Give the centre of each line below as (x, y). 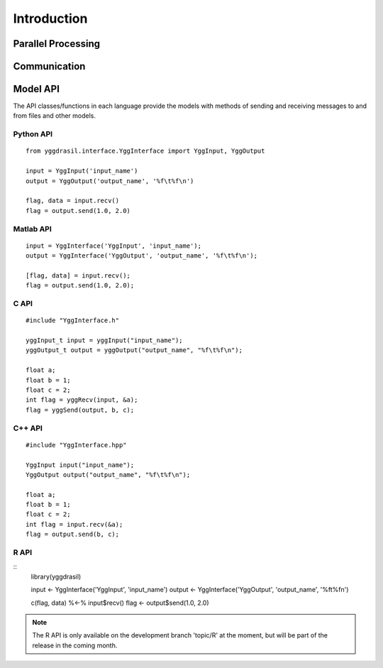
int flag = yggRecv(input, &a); (82, 400)
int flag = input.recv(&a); (74, 524)
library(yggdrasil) (56, 576)
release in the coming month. (75, 645)
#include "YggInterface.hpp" (76, 445)
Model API (37, 89)
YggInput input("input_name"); (80, 465)
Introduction (50, 18)
